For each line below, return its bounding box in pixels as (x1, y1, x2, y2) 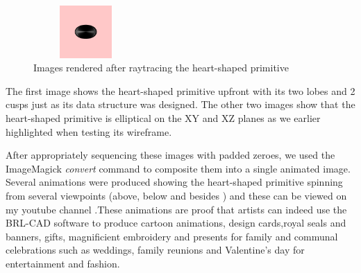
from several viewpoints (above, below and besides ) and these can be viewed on (6, 188, 347, 202)
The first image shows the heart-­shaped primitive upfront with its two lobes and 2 (6, 83, 355, 98)
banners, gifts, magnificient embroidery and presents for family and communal (6, 229, 338, 243)
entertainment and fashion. (6, 256, 120, 270)
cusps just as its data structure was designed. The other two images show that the (6, 97, 355, 112)
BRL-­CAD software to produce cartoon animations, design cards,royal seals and (6, 215, 346, 230)
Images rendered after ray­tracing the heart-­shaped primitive (33, 60, 289, 75)
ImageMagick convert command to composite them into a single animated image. (6, 161, 351, 175)
